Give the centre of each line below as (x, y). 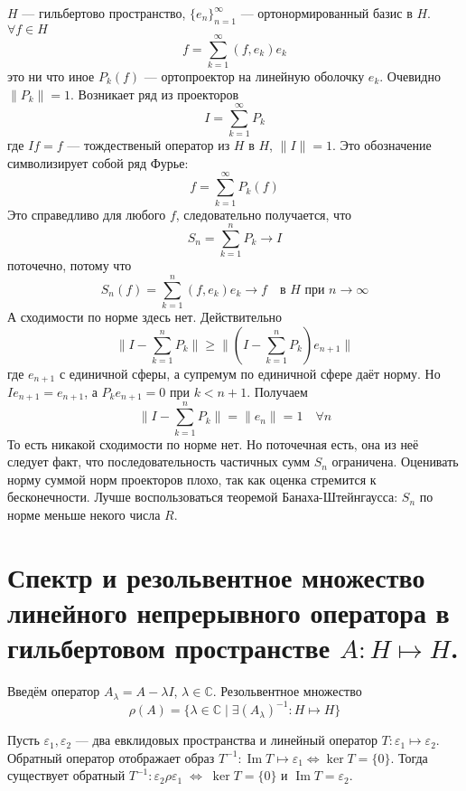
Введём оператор (54, 691)
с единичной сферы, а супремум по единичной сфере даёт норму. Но (250, 373)
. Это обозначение (382, 145)
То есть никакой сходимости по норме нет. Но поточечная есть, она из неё (213, 443)
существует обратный (66, 775)
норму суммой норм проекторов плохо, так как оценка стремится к (192, 479)
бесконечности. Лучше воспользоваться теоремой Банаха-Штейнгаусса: (203, 497)
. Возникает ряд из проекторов (155, 94)
